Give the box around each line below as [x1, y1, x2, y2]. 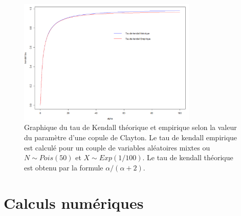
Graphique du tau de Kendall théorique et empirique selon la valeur [24, 122, 237, 133]
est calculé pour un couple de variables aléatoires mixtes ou [24, 142, 210, 153]
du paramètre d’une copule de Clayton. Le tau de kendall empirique [24, 132, 237, 142]
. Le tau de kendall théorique [142, 152, 233, 163]
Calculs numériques [4, 192, 144, 213]
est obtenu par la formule [24, 162, 103, 172]
